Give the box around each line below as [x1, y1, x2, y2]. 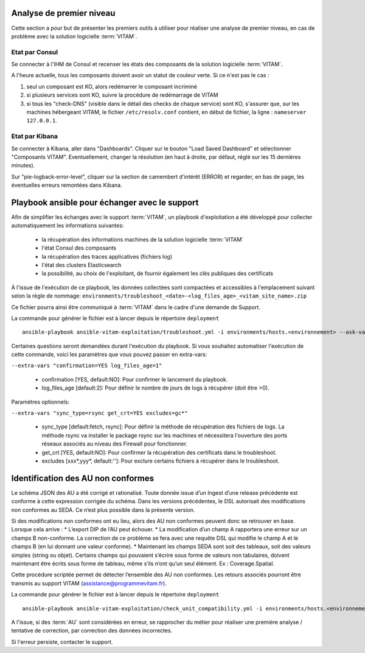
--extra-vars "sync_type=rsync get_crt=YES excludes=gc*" [11, 410, 188, 417]
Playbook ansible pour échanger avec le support [11, 197, 199, 208]
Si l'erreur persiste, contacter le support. [11, 638, 113, 645]
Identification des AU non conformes [11, 473, 155, 483]
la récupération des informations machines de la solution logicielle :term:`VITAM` [41, 236, 244, 243]
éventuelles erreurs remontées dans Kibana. [11, 181, 122, 189]
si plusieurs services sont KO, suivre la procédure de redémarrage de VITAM [26, 91, 218, 99]
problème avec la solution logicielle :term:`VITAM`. [11, 32, 137, 40]
